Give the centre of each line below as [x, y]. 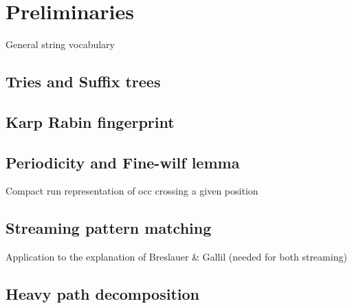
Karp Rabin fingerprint [90, 121]
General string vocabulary [60, 44]
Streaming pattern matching [109, 228]
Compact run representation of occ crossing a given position [132, 191]
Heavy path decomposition [102, 294]
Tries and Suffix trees [83, 81]
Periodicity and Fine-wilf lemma [123, 162]
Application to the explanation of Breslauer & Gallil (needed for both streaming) [176, 257]
